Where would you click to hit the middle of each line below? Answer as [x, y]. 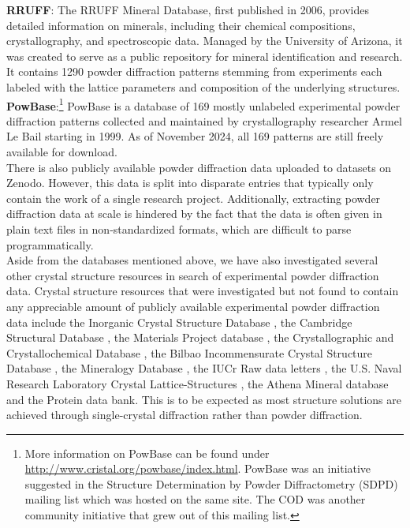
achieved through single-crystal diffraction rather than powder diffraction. [184, 415]
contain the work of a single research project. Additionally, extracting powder [194, 198]
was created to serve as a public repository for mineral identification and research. [205, 56]
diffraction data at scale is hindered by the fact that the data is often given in [194, 213]
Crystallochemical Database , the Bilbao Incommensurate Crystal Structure [190, 352]
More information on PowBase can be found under [147, 453]
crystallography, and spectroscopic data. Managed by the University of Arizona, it [205, 41]
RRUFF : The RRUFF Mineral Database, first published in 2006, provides [188, 9]
